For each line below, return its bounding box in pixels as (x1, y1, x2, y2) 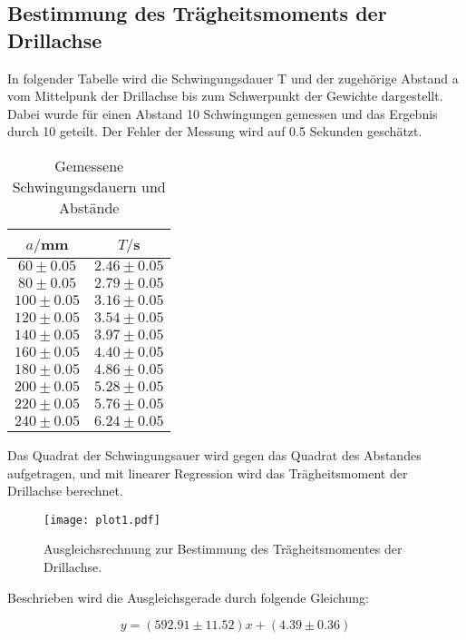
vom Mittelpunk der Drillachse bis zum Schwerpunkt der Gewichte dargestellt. (7, 86, 443, 105)
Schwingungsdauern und (12, 175, 166, 197)
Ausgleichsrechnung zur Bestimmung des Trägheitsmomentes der (44, 539, 403, 558)
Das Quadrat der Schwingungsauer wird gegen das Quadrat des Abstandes (7, 445, 422, 464)
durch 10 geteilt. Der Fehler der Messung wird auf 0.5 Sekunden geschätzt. (7, 122, 422, 141)
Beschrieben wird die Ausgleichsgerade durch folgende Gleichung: (7, 587, 369, 606)
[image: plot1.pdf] (44, 513, 160, 527)
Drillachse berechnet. (7, 481, 123, 500)
